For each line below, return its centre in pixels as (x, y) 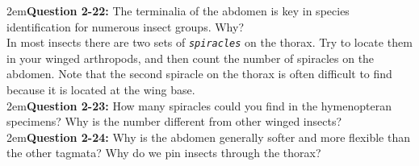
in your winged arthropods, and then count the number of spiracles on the (191, 58)
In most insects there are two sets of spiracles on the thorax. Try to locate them (209, 42)
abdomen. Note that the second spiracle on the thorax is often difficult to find (199, 74)
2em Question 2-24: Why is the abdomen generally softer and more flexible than (208, 137)
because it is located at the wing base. (101, 90)
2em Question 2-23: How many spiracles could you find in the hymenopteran (199, 105)
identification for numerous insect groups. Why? (125, 26)
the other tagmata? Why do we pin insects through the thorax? (164, 153)
